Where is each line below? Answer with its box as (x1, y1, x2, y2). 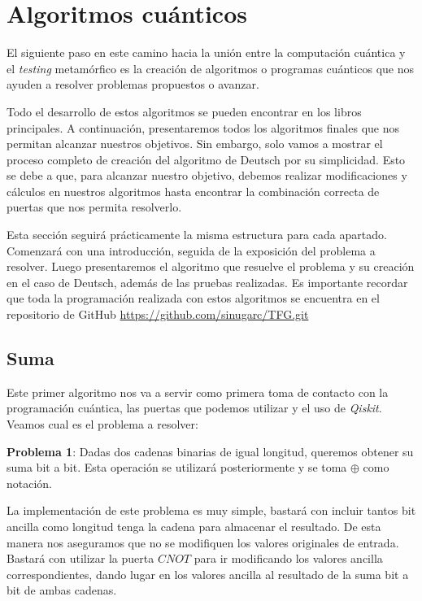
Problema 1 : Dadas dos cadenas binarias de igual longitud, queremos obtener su (7, 442, 414, 459)
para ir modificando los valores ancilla (194, 550, 383, 567)
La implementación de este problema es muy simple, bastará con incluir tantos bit (7, 502, 416, 519)
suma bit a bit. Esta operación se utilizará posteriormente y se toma (7, 459, 347, 476)
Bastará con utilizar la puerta (7, 550, 154, 567)
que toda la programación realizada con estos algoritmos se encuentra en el (7, 290, 380, 307)
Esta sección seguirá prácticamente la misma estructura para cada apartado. (7, 226, 387, 243)
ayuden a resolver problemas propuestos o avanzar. (7, 76, 259, 93)
